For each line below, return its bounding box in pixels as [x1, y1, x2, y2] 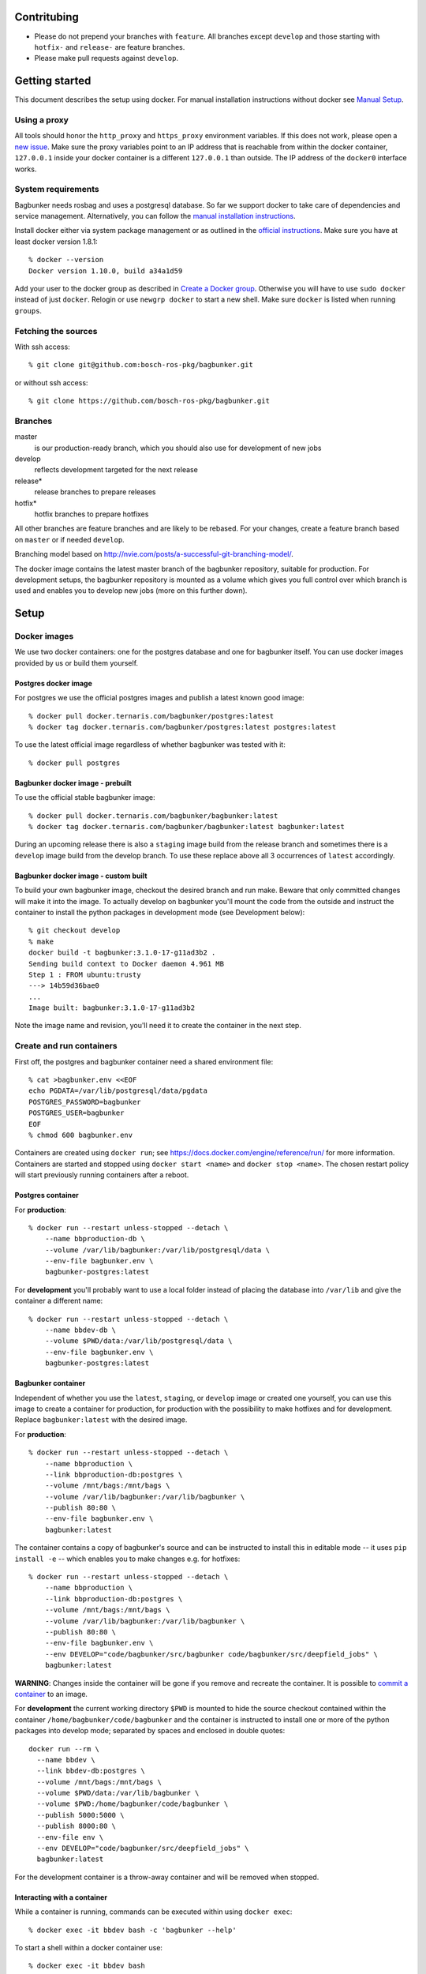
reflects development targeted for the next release [34, 465, 199, 475]
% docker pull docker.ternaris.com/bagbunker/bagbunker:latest [28, 811, 278, 820]
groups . [14, 306, 43, 315]
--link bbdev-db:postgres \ [36, 1766, 146, 1776]
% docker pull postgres [28, 758, 121, 767]
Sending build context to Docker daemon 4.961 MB [28, 959, 225, 968]
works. [14, 164, 37, 174]
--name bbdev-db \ [44, 1326, 117, 1334]
